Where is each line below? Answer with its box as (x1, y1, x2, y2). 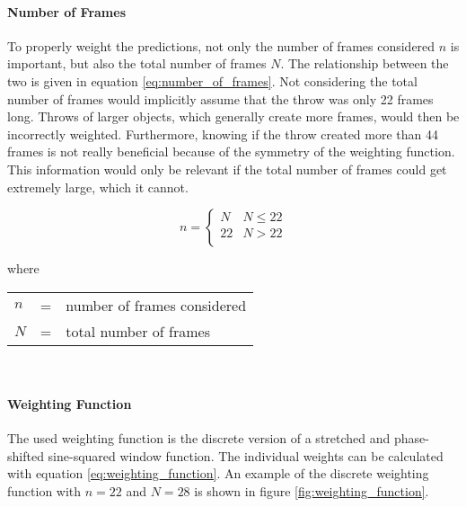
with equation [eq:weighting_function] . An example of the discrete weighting (7, 464, 429, 483)
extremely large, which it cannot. (7, 177, 189, 196)
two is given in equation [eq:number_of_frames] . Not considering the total (7, 71, 418, 90)
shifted (7, 446, 44, 465)
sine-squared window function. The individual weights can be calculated (48, 446, 444, 465)
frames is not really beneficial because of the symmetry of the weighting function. (7, 142, 455, 161)
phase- (393, 429, 429, 448)
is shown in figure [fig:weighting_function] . (194, 481, 429, 500)
